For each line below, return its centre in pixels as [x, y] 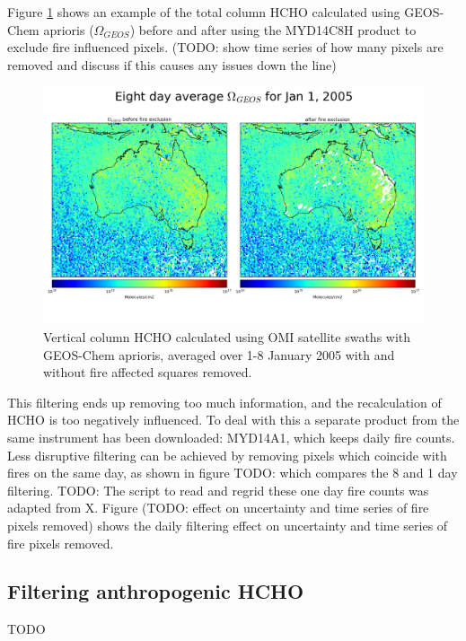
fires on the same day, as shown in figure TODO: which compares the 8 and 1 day [233, 473]
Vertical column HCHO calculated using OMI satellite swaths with [227, 336]
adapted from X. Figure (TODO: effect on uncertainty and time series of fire [218, 508]
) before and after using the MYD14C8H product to [273, 29]
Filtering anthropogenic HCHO [156, 591]
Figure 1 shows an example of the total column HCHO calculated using [204, 12]
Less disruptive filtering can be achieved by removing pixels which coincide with [227, 455]
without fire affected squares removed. [148, 372]
